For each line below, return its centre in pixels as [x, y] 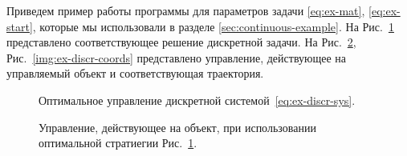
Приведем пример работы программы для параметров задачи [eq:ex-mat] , [186, 10]
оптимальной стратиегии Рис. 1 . [118, 143]
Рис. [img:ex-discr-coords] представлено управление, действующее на [177, 57]
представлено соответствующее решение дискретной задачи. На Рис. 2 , [181, 42]
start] [20, 26]
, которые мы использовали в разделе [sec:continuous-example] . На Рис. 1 [213, 26]
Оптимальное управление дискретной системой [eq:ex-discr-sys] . [197, 100]
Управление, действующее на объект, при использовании [177, 127]
